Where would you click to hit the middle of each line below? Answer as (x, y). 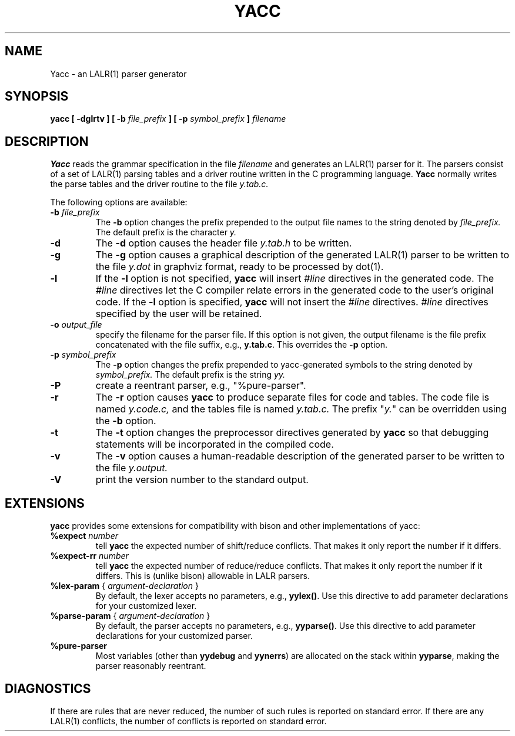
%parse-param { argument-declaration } (130, 616)
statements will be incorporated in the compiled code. (215, 444)
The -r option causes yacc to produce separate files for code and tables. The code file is (292, 397)
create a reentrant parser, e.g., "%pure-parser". (201, 386)
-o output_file (76, 325)
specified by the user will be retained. (179, 314)
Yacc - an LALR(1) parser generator (118, 74)
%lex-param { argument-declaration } (124, 586)
